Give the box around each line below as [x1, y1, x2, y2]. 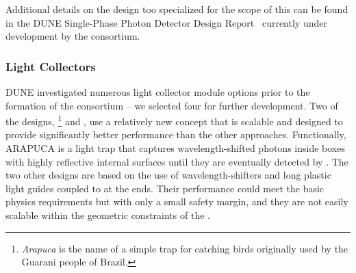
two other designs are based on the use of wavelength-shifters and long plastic [5, 168, 331, 182]
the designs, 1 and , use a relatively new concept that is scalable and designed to [5, 112, 343, 128]
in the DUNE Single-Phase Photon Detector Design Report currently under [5, 15, 327, 29]
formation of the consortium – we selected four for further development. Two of [5, 98, 338, 112]
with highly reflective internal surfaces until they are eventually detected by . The [5, 154, 348, 168]
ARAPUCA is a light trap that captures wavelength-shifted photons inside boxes [5, 141, 345, 155]
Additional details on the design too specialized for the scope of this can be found [5, 2, 348, 16]
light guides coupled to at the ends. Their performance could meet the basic [5, 181, 325, 195]
